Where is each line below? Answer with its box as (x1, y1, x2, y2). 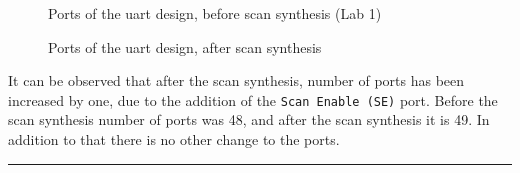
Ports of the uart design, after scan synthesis (48, 36, 322, 57)
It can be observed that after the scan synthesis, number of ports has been (8, 70, 465, 91)
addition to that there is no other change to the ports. (8, 129, 340, 150)
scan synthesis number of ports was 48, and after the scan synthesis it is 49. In (8, 109, 490, 130)
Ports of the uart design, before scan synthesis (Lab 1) (48, 3, 382, 23)
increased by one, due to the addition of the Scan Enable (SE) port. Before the (8, 89, 498, 110)
